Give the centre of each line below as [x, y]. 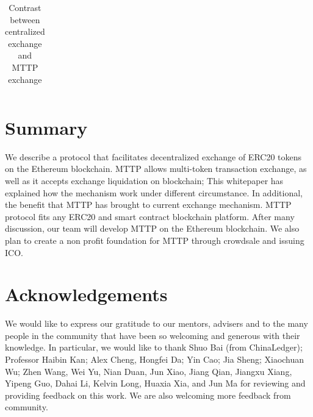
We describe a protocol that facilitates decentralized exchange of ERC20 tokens [153, 156]
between [25, 19]
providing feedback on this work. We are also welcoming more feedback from [148, 395]
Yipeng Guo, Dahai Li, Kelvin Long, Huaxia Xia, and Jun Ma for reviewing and [155, 383]
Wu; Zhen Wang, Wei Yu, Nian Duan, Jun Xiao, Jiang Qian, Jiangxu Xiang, [149, 371]
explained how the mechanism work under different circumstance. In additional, [154, 192]
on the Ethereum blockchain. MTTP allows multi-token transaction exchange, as [156, 169]
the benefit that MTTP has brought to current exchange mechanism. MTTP [148, 205]
